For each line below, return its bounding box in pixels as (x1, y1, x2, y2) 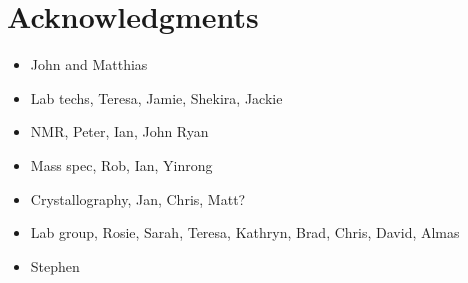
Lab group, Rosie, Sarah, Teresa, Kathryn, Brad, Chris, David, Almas (30, 222, 460, 243)
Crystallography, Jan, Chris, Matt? (30, 188, 246, 209)
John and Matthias (30, 54, 148, 75)
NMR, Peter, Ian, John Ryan (30, 121, 209, 142)
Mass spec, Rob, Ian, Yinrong (30, 154, 213, 175)
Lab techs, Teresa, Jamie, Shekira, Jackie (30, 87, 283, 108)
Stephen (30, 255, 80, 276)
